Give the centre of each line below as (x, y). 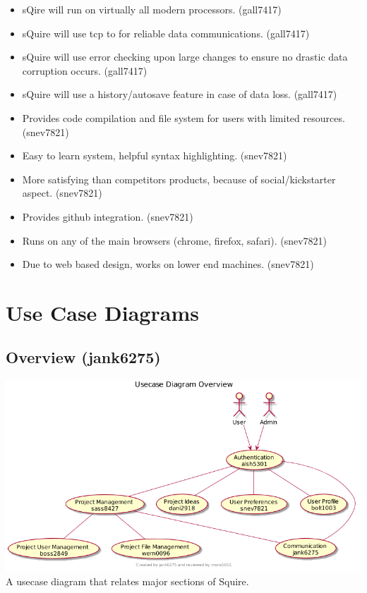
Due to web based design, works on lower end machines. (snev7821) (168, 264)
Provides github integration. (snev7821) (108, 216)
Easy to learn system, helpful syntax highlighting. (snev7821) (155, 155)
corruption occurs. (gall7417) (85, 70)
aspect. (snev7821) (62, 193)
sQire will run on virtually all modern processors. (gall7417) (152, 9)
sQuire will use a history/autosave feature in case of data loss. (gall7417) (180, 94)
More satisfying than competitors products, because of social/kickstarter (179, 179)
